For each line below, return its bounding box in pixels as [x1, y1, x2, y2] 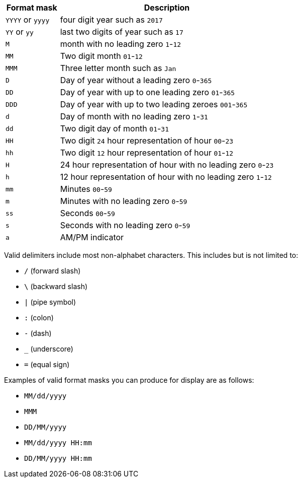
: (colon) [24, 313, 54, 322]
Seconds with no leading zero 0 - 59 [60, 220, 190, 230]
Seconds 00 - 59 [60, 208, 115, 218]
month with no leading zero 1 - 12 [60, 39, 181, 49]
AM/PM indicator [60, 232, 124, 242]
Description [144, 3, 190, 13]
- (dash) [24, 329, 52, 337]
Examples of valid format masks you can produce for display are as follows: [4, 376, 254, 384]
